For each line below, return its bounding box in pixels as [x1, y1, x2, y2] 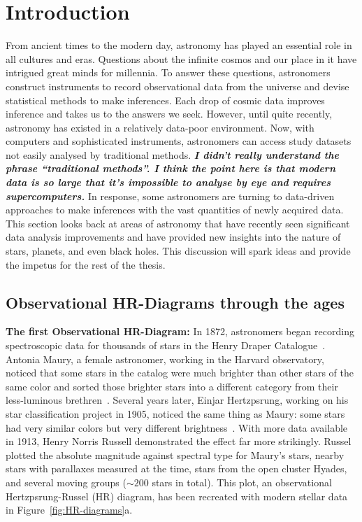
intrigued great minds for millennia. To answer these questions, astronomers [6, 65, 331, 80]
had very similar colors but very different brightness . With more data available [6, 420, 348, 435]
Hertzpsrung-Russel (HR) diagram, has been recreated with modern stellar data [6, 488, 348, 503]
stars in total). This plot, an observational [152, 474, 332, 489]
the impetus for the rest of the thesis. [6, 257, 166, 271]
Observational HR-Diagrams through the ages [6, 291, 345, 313]
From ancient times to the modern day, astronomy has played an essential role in [6, 38, 352, 52]
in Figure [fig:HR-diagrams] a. [6, 502, 133, 517]
